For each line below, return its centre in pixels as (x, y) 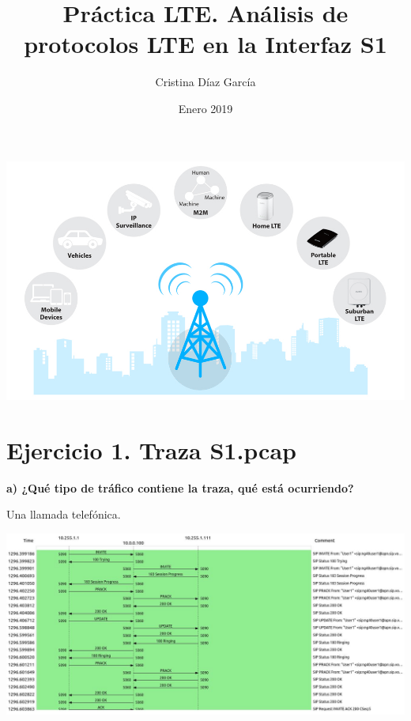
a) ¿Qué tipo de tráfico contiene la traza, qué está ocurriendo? (180, 487)
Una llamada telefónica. (64, 514)
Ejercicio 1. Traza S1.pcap (151, 449)
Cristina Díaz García (205, 82)
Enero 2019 (205, 108)
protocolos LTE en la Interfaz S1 (205, 44)
